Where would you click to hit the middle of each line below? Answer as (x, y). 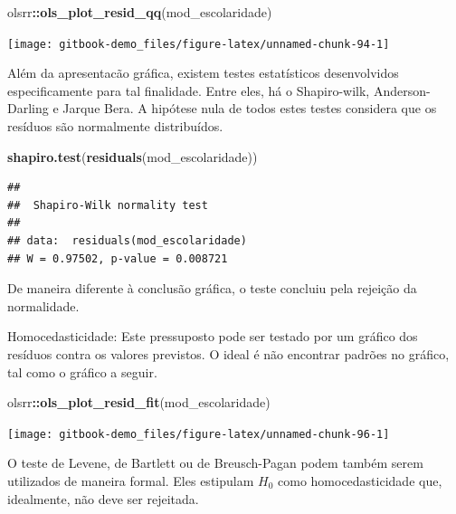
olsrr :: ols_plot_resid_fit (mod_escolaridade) (139, 402)
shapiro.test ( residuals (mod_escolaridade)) (133, 156)
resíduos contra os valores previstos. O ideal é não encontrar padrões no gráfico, (228, 353)
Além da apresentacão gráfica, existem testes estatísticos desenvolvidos (203, 73)
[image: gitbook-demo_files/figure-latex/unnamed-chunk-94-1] (199, 44)
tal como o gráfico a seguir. (82, 371)
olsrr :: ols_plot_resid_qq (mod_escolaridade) (140, 12)
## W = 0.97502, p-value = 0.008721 (118, 258)
